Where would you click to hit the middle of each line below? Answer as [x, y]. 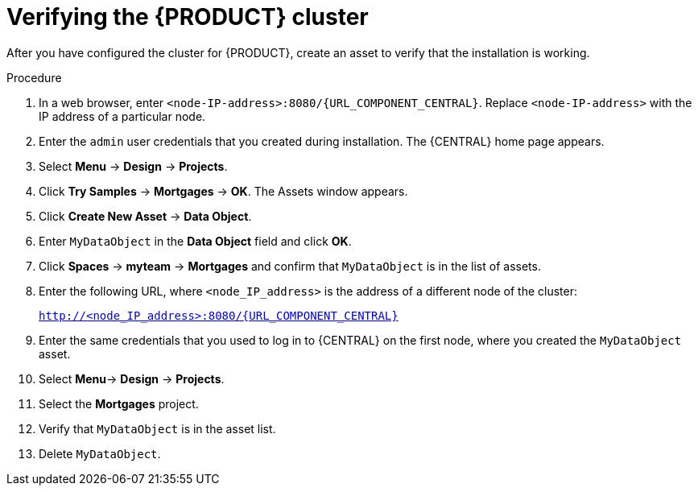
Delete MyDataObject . [100, 453]
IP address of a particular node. [122, 116]
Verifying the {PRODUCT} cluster [188, 17]
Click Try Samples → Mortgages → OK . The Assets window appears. [223, 191]
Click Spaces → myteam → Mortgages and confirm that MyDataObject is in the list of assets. [290, 266]
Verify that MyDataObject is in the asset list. [157, 428]
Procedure [34, 77]
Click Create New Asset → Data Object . [145, 216]
